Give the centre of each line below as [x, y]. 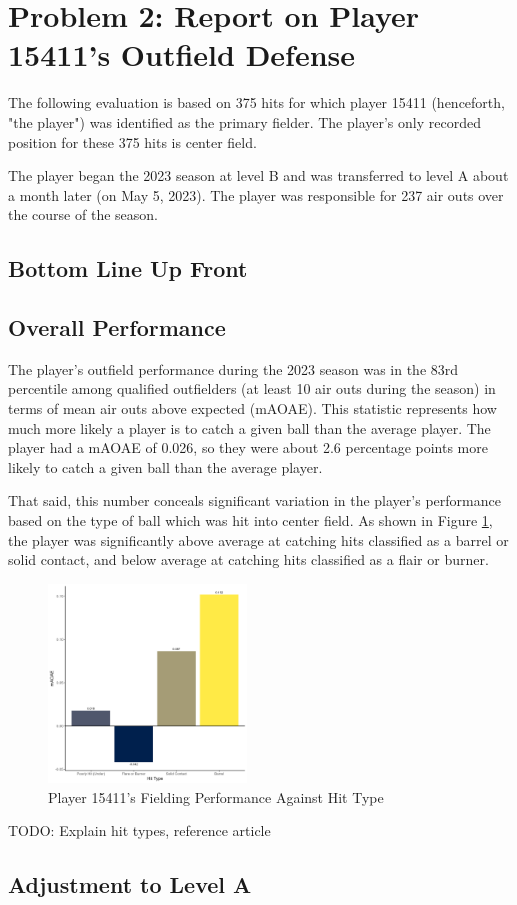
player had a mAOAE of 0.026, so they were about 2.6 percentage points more [248, 447]
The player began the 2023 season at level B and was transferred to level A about [258, 175]
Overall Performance [117, 327]
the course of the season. [83, 214]
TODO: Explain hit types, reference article [139, 830]
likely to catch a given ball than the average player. [165, 466]
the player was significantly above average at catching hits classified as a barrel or [258, 539]
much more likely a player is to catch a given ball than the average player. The [249, 427]
